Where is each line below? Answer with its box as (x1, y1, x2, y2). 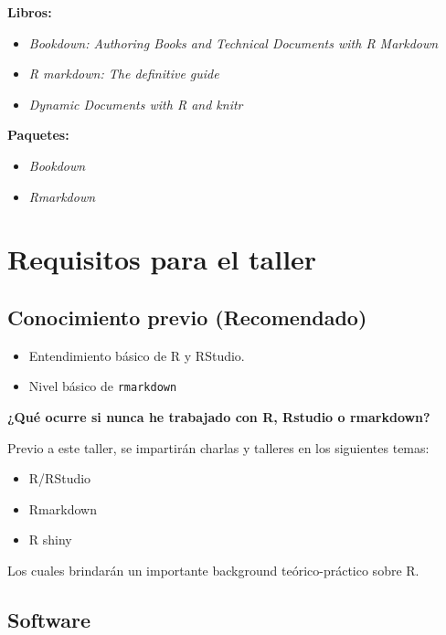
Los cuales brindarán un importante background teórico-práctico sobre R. (7, 560, 419, 579)
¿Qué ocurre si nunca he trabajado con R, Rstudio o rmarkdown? (7, 407, 430, 426)
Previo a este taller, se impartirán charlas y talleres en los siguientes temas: (7, 438, 430, 457)
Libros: (7, 3, 52, 21)
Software (7, 605, 91, 633)
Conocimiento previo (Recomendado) (7, 302, 367, 331)
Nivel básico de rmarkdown (28, 376, 177, 396)
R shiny (28, 530, 72, 549)
